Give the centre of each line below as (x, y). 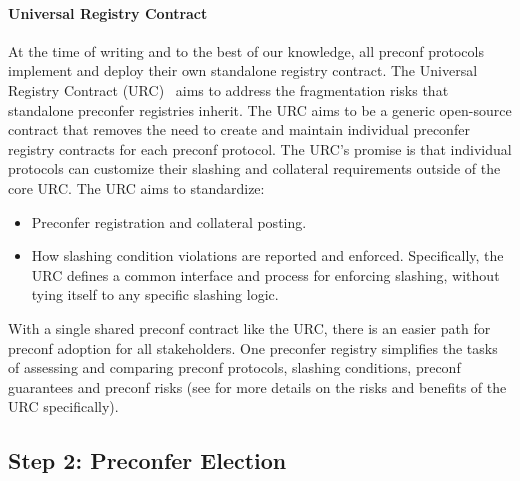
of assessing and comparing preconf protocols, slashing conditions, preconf (234, 367)
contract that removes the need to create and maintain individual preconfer (239, 129)
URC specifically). (63, 406)
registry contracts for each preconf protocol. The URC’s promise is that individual (260, 148)
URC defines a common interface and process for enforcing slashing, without (265, 274)
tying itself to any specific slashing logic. (155, 294)
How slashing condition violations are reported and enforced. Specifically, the (267, 255)
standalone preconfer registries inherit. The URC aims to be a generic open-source (260, 109)
